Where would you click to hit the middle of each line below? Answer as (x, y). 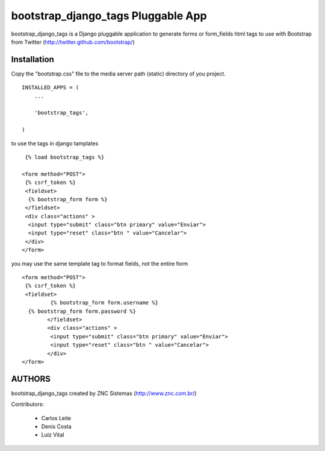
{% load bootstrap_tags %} (65, 157)
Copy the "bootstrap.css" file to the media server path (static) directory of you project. (118, 74)
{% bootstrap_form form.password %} (82, 311)
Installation (32, 59)
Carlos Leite (56, 418)
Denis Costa (56, 427)
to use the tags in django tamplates (55, 143)
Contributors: (28, 405)
